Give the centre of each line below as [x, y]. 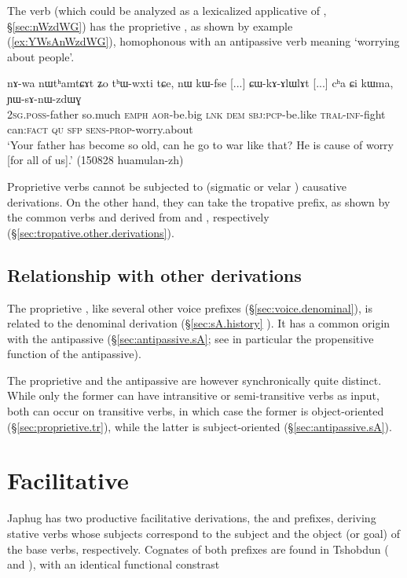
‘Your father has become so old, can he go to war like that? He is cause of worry [200, 144]
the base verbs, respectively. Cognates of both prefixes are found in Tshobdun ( [198, 549]
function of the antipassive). [74, 354]
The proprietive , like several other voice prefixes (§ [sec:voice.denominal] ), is [190, 307]
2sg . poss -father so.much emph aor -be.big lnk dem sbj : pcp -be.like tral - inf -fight [196, 113]
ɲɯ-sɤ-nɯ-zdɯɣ [44, 98]
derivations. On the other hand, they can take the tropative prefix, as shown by [199, 201]
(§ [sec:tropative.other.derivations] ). [91, 232]
